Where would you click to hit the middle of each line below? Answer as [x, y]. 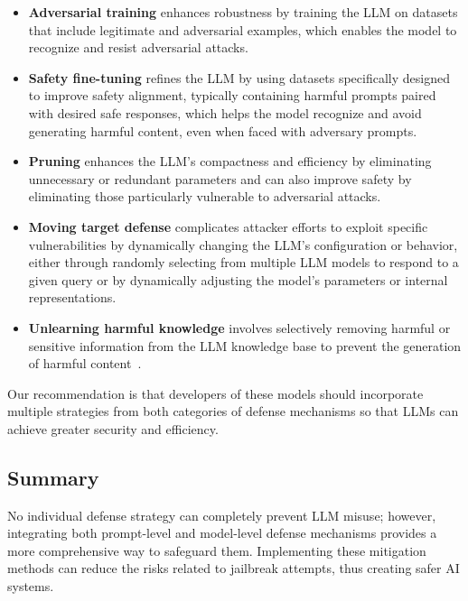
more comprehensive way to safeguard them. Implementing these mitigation [217, 550]
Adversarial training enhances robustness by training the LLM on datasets [243, 12]
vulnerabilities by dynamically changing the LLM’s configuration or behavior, [243, 244]
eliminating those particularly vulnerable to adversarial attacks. [205, 196]
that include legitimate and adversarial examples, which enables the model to [243, 29]
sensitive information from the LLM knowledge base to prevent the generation [245, 345]
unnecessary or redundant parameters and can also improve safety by [220, 178]
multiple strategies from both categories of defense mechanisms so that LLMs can [233, 411]
